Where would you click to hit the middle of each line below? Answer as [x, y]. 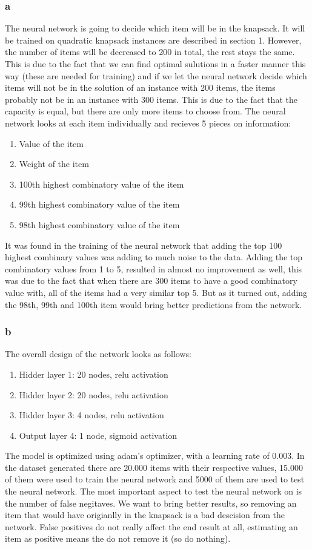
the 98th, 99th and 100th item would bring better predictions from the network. [154, 304]
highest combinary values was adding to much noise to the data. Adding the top [154, 257]
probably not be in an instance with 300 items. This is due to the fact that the [151, 99]
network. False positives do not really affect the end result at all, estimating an [151, 526]
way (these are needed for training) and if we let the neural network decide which [156, 75]
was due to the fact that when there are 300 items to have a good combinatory [151, 281]
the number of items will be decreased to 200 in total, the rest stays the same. [150, 52]
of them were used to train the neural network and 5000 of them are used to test [155, 479]
